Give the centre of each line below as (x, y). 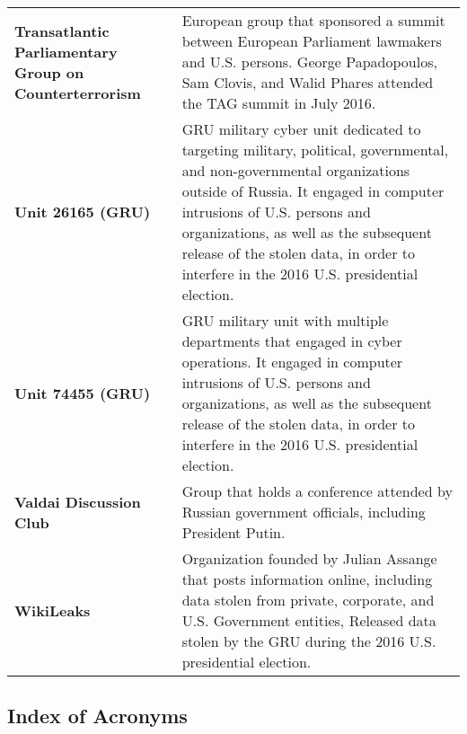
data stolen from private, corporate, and (308, 600)
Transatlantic (62, 31)
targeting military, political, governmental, (315, 150)
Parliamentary (66, 51)
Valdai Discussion (78, 501)
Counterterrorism (78, 93)
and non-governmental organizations (296, 170)
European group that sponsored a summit (313, 20)
